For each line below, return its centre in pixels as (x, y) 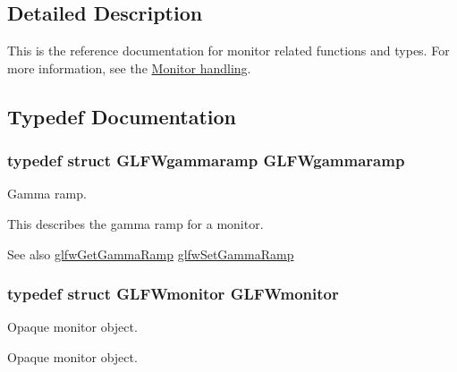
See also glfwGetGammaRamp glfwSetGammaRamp (151, 254)
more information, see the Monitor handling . (129, 68)
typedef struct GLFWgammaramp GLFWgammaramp (206, 161)
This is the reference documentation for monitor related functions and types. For (228, 51)
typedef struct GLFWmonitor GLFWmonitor (173, 294)
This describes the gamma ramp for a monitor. (135, 223)
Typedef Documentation (122, 116)
